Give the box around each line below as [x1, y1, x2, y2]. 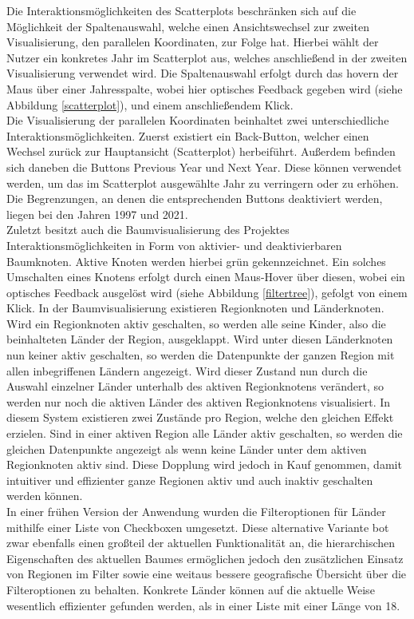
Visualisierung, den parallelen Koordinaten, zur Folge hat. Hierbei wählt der [6, 34, 379, 50]
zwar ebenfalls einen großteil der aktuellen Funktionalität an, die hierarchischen [6, 534, 396, 551]
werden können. [6, 487, 83, 504]
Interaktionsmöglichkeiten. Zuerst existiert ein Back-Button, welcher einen [6, 127, 369, 144]
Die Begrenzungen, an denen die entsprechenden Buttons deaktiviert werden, [6, 190, 383, 207]
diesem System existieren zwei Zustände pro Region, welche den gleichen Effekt [6, 409, 394, 426]
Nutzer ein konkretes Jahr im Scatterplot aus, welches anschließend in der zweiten [6, 49, 408, 65]
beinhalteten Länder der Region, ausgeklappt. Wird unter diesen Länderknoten [6, 331, 393, 347]
